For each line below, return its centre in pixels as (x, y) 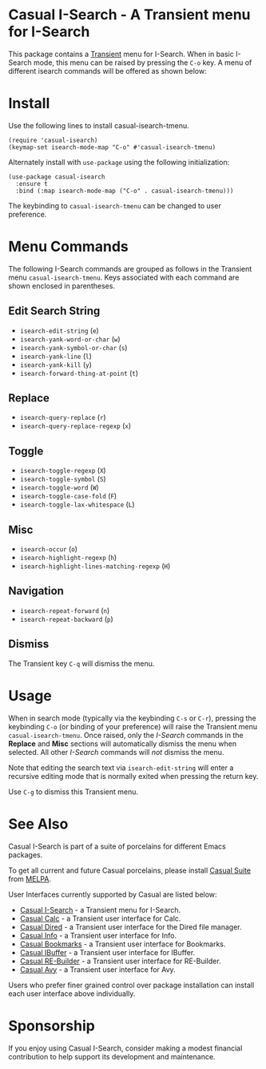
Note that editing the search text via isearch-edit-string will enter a (121, 768)
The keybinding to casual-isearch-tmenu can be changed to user (115, 205)
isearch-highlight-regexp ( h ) (68, 558)
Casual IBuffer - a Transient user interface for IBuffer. (107, 952)
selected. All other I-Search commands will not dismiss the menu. (116, 752)
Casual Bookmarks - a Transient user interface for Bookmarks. (123, 944)
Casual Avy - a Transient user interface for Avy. (97, 969)
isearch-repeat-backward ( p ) (66, 619)
